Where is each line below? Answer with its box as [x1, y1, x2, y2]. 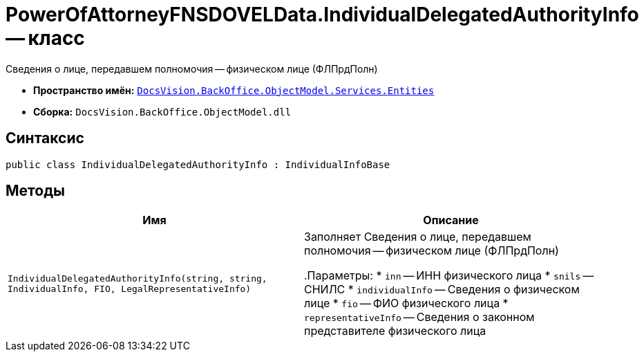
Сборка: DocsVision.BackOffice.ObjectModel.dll [33, 105, 292, 118]
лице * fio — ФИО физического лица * [304, 296, 509, 311]
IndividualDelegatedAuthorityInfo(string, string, [8, 273, 267, 284]
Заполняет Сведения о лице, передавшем [304, 230, 531, 244]
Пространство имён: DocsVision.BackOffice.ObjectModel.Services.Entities [33, 84, 435, 96]
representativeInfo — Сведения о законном [304, 310, 535, 324]
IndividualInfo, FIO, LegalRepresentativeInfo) [8, 284, 252, 295]
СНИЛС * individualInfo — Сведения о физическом [304, 282, 580, 297]
